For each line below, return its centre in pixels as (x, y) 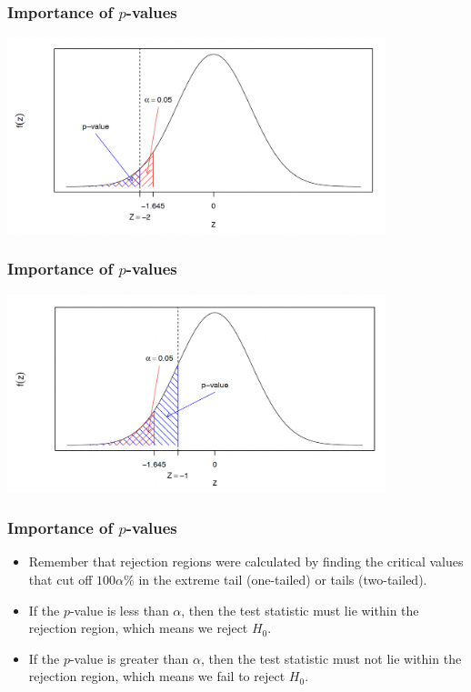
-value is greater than (129, 658)
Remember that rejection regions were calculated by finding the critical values (246, 562)
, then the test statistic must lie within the (300, 610)
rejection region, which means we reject (138, 628)
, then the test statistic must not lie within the (331, 658)
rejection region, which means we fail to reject (157, 676)
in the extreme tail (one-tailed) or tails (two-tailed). (283, 580)
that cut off (60, 580)
